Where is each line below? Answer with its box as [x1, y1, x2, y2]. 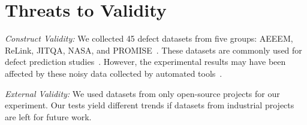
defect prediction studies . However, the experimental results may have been [5, 55, 286, 68]
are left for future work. [5, 110, 92, 123]
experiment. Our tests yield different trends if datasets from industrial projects [5, 99, 294, 111]
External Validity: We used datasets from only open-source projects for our [5, 87, 280, 99]
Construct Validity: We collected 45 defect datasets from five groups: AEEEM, [5, 32, 293, 45]
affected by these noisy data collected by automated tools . [5, 67, 222, 79]
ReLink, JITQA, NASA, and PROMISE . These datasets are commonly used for [5, 43, 302, 56]
